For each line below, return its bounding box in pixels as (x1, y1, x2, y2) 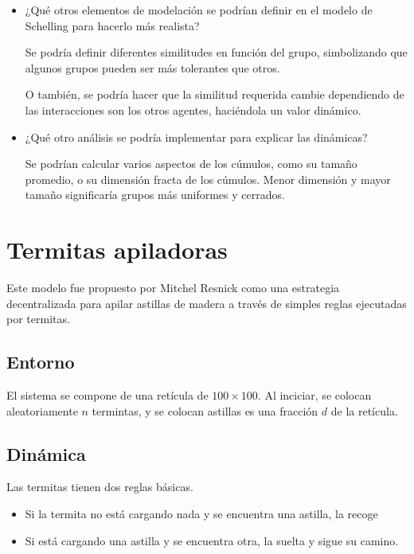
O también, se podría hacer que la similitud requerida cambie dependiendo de (25, 86, 404, 103)
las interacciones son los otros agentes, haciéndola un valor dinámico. (25, 101, 361, 118)
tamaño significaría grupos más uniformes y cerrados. (25, 186, 285, 203)
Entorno (6, 349, 75, 374)
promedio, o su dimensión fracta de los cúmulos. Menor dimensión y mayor (25, 170, 391, 187)
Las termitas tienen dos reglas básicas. (6, 478, 193, 495)
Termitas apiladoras (6, 233, 228, 266)
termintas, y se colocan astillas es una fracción (92, 402, 318, 419)
